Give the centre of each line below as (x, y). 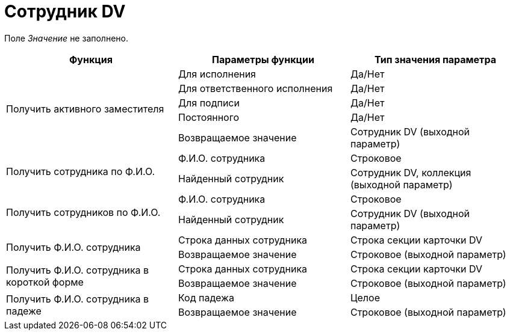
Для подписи (209, 103)
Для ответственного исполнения (255, 88)
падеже (24, 311)
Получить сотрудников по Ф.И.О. (83, 212)
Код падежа (206, 297)
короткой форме (45, 282)
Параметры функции (263, 59)
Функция (91, 59)
